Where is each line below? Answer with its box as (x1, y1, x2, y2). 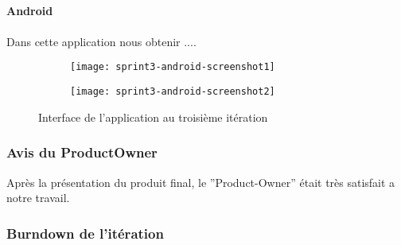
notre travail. (6, 189, 70, 206)
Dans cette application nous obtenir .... (6, 33, 197, 49)
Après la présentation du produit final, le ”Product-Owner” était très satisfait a (6, 173, 395, 190)
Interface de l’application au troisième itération (38, 108, 268, 125)
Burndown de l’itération (6, 223, 164, 243)
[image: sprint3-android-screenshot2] (70, 86, 275, 98)
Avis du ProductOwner (6, 142, 158, 162)
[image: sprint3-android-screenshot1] (70, 61, 275, 73)
